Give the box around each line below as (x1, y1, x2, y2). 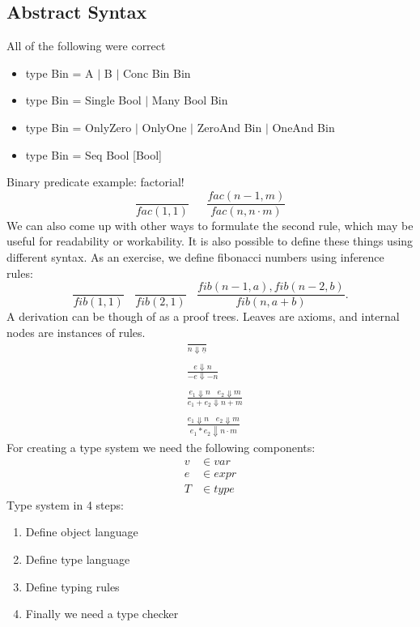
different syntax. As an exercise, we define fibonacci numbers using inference (6, 249, 384, 266)
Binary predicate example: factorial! (6, 173, 185, 190)
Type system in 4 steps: (6, 496, 124, 513)
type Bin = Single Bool (25, 92, 142, 109)
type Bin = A (25, 64, 94, 81)
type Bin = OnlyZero (25, 118, 132, 135)
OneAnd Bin (272, 118, 335, 135)
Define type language (25, 551, 130, 568)
